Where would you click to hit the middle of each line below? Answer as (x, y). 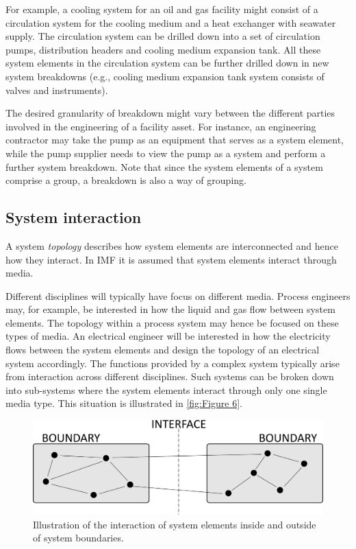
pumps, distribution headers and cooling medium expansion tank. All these (163, 49)
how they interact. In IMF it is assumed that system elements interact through (171, 259)
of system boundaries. (78, 538)
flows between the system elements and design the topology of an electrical (163, 350)
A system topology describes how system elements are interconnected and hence (172, 245)
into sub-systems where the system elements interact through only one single (166, 389)
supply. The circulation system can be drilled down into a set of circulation (163, 36)
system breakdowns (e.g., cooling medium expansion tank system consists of (165, 76)
